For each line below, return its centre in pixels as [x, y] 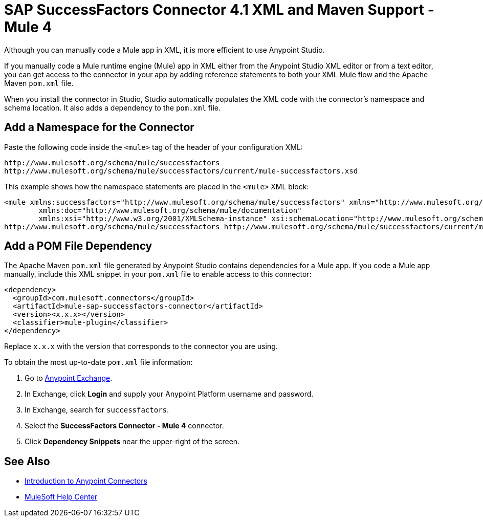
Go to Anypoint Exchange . [69, 378]
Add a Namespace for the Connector [99, 127]
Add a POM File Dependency [78, 246]
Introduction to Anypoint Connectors [86, 481]
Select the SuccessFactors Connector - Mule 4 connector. [124, 426]
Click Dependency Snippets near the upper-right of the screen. [132, 442]
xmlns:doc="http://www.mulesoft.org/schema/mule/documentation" [170, 210]
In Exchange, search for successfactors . [97, 410]
